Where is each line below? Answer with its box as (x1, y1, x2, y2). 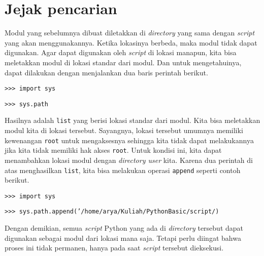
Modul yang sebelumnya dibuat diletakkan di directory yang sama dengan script (5, 27, 255, 38)
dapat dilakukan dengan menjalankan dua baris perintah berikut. (5, 67, 208, 77)
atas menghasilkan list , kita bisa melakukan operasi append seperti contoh (5, 164, 241, 175)
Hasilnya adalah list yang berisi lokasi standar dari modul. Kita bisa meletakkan (5, 115, 260, 125)
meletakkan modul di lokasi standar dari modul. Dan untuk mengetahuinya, (5, 57, 242, 67)
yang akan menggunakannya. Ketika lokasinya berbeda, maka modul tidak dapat (5, 37, 257, 48)
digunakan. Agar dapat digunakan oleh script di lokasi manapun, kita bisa (5, 47, 237, 58)
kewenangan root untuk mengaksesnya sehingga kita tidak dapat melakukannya (5, 135, 254, 145)
